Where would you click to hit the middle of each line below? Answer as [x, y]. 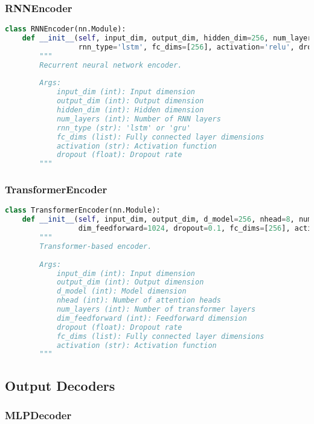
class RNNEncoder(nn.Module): [66, 29]
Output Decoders [60, 385]
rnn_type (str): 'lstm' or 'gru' [123, 128]
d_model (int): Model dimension [121, 291]
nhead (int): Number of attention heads [139, 300]
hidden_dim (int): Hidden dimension [130, 110]
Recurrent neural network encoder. [111, 65]
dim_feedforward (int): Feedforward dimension [152, 318]
